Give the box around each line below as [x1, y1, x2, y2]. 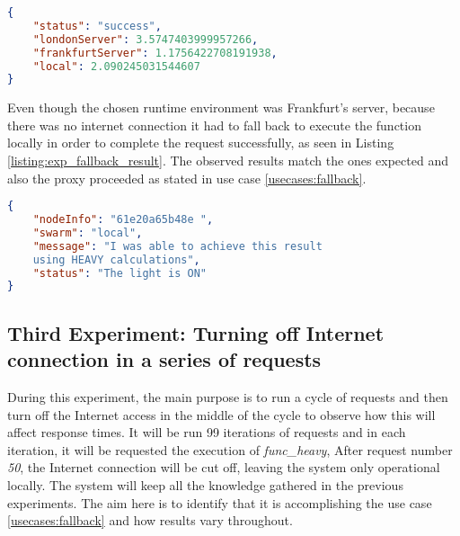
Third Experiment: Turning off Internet [7, 318, 385, 346]
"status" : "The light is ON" [32, 266, 207, 280]
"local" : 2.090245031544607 [32, 59, 200, 73]
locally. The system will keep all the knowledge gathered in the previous [7, 475, 403, 494]
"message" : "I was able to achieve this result [32, 239, 323, 253]
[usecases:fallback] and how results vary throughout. [7, 511, 293, 530]
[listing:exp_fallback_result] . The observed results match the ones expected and [7, 151, 448, 170]
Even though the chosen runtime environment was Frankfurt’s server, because [7, 98, 435, 117]
